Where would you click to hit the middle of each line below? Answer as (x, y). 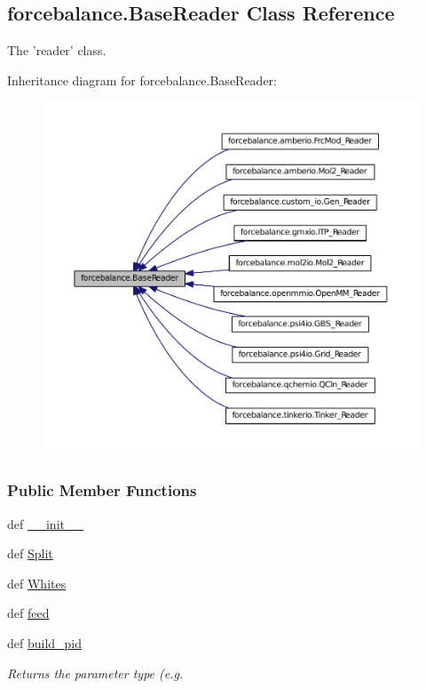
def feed (28, 613)
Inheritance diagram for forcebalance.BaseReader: (142, 80)
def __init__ (45, 523)
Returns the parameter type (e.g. (95, 673)
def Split (30, 553)
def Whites (37, 583)
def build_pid (45, 643)
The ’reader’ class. (57, 50)
